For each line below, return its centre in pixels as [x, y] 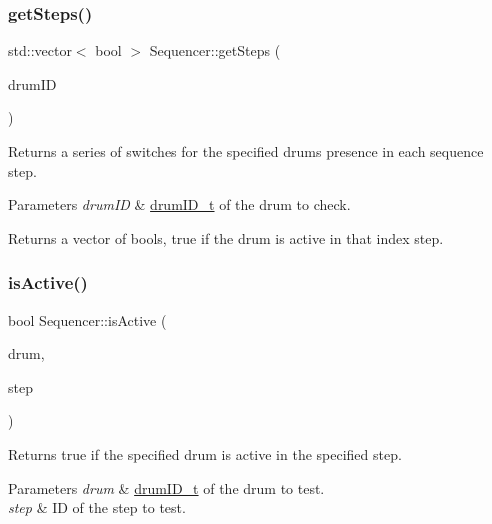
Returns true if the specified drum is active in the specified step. [205, 453]
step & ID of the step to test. [97, 507]
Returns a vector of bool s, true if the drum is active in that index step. [226, 237]
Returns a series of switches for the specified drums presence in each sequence [246, 151]
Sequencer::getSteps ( [215, 50]
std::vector [40, 50]
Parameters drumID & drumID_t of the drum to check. [179, 204]
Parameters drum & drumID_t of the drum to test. [166, 487]
